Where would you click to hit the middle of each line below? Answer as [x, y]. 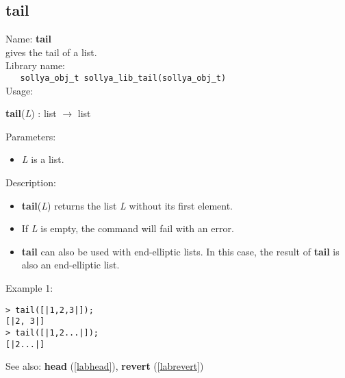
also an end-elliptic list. [71, 265]
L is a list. [43, 159]
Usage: [20, 90]
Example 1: [29, 287]
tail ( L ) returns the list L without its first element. [127, 205]
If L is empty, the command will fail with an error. [128, 228]
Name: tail [28, 39]
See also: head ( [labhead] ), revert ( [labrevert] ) [105, 366]
